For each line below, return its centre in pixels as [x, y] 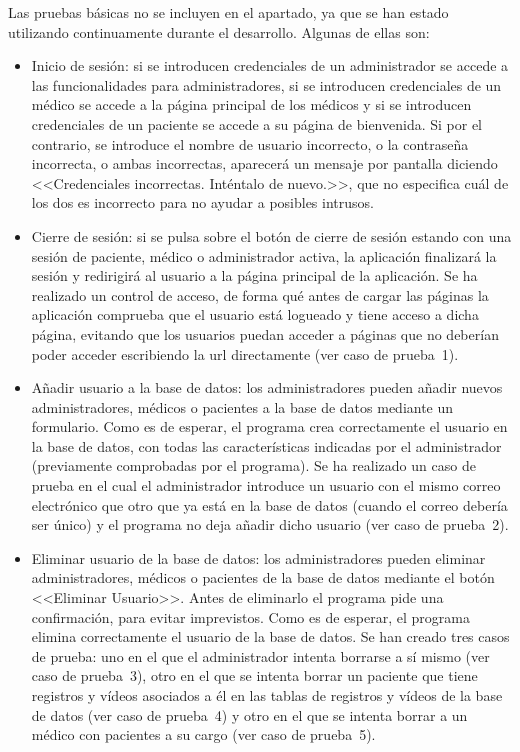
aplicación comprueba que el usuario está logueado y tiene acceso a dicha [255, 314]
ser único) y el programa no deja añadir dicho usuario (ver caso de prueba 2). [270, 524]
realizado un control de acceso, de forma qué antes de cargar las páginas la [260, 294]
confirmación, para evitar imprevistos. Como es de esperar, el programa [250, 616]
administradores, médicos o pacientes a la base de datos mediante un [242, 406]
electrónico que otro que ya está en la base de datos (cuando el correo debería [269, 504]
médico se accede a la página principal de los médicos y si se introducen [251, 104]
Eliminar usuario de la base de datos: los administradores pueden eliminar [258, 557]
